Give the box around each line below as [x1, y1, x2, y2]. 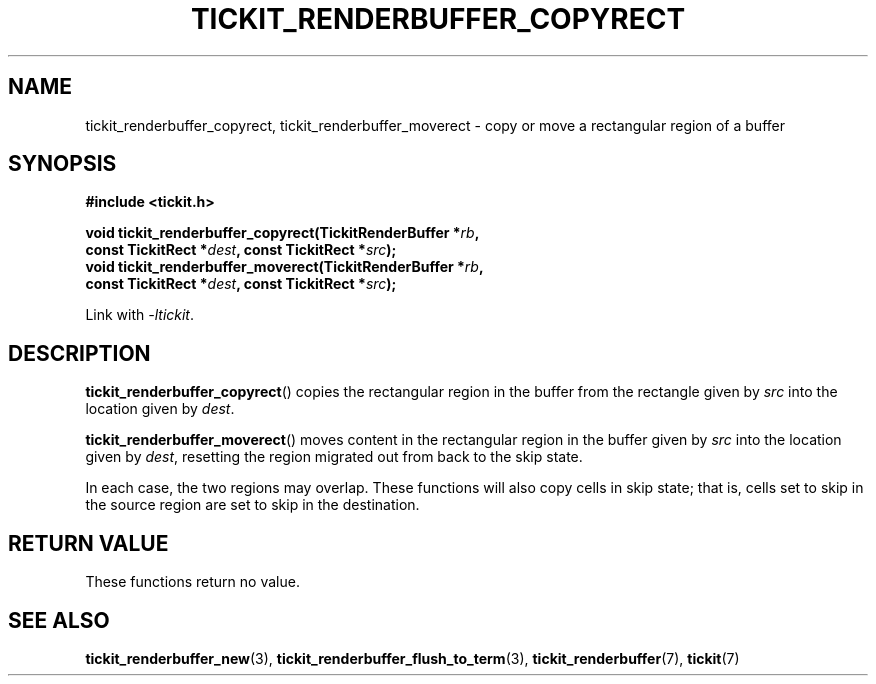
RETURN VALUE [8, 530, 169, 556]
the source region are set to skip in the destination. [85, 496, 420, 514]
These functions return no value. [85, 573, 300, 591]
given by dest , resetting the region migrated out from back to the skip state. [85, 448, 583, 466]
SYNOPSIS [8, 151, 117, 177]
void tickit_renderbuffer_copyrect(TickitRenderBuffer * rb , [85, 224, 480, 242]
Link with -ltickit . [85, 306, 195, 324]
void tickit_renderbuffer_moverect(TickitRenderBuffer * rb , [85, 258, 484, 276]
